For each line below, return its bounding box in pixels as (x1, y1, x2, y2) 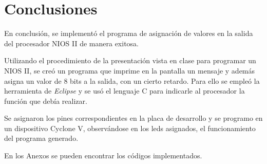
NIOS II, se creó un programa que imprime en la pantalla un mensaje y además (4, 65, 255, 76)
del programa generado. (4, 133, 79, 143)
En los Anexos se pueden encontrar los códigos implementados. (4, 150, 202, 161)
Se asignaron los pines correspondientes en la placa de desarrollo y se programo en (4, 113, 263, 123)
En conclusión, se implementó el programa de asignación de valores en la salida (4, 28, 253, 39)
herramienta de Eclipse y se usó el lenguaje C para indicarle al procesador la (4, 85, 245, 96)
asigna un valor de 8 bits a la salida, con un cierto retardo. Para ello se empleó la (4, 75, 260, 86)
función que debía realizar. (4, 95, 87, 106)
